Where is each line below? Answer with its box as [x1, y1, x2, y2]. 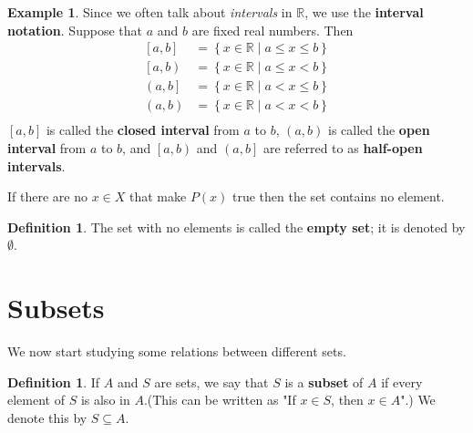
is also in [80, 390, 130, 409]
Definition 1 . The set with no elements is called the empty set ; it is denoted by [7, 217, 466, 236]
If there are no [7, 187, 87, 206]
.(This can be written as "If [143, 390, 296, 409]
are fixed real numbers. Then [191, 20, 354, 39]
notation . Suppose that [7, 20, 142, 39]
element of [7, 390, 65, 409]
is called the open [327, 120, 430, 139]
